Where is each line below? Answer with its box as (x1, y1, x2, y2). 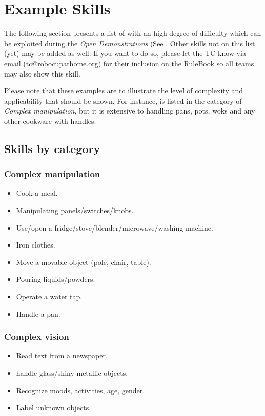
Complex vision (4, 330, 69, 343)
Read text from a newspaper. (16, 350, 108, 361)
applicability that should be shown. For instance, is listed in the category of (4, 95, 242, 106)
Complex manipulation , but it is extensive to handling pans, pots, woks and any (4, 105, 255, 116)
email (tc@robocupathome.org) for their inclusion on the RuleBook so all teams (4, 58, 254, 68)
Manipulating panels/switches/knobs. (16, 205, 134, 216)
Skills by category (4, 140, 100, 156)
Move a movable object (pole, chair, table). (16, 256, 151, 267)
